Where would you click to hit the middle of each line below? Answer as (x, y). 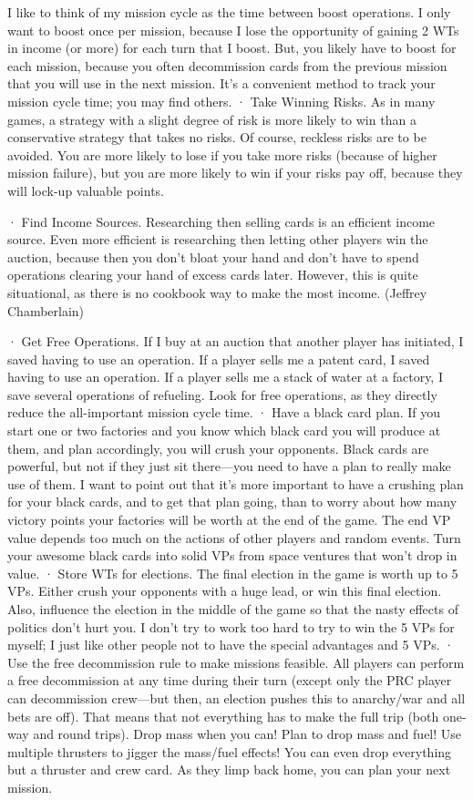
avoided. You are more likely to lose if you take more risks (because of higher (222, 154)
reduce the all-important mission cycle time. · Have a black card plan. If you (224, 412)
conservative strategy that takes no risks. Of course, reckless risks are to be (217, 137)
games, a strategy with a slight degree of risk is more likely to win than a (212, 119)
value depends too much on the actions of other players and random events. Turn (234, 537)
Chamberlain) (46, 310)
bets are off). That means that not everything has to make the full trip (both (223, 716)
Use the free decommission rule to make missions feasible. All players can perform (236, 662)
